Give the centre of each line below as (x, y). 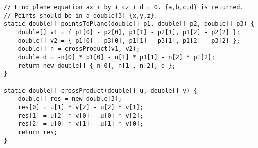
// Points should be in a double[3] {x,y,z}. (81, 15)
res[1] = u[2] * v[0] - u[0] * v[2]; (81, 116)
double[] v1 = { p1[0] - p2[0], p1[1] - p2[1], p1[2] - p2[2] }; (129, 32)
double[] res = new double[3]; (70, 99)
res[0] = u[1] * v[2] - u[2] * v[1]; (81, 107)
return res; (38, 132)
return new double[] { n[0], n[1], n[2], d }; (97, 65)
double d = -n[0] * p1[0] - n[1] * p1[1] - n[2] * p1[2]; (117, 57)
